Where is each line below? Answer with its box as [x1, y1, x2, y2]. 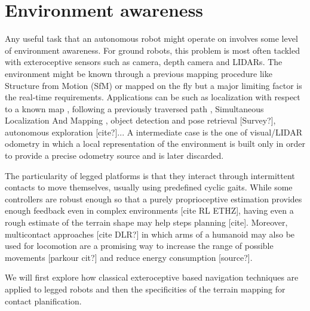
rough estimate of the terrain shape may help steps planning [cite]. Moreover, [5, 216, 288, 229]
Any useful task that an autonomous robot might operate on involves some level [5, 32, 298, 45]
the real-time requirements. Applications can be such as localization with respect [5, 91, 300, 103]
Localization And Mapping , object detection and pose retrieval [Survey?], [5, 114, 276, 127]
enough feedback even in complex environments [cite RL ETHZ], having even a [5, 204, 294, 217]
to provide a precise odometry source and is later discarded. [5, 149, 224, 162]
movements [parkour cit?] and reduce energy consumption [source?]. [5, 251, 253, 263]
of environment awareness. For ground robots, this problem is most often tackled [5, 44, 300, 56]
